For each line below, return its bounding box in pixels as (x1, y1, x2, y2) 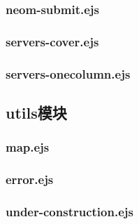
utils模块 (6, 101, 67, 123)
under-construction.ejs (6, 202, 133, 220)
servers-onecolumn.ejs (6, 65, 131, 82)
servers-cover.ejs (6, 32, 99, 50)
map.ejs (6, 138, 50, 156)
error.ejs (6, 171, 54, 188)
